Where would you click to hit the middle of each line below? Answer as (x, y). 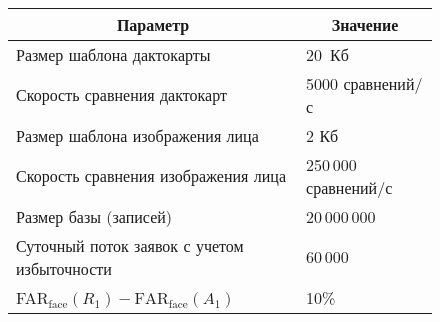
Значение (365, 24)
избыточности (64, 268)
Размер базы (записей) (94, 216)
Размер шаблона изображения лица (137, 135)
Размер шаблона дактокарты (113, 54)
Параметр (153, 24)
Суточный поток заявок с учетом (130, 245)
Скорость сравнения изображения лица (151, 176)
